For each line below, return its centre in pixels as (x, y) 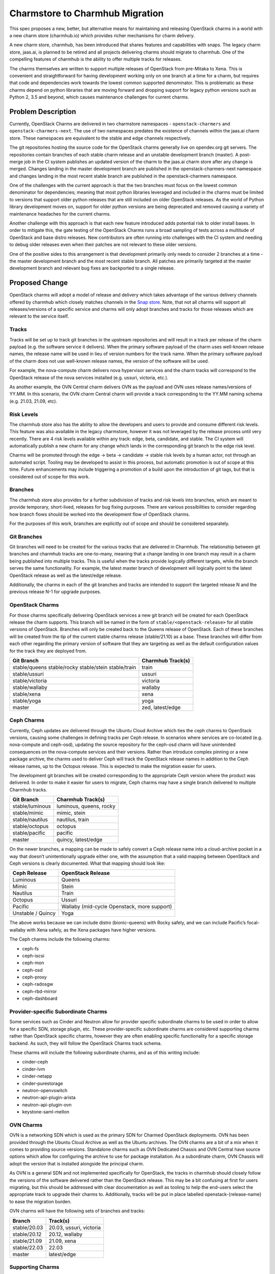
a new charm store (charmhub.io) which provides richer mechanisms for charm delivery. (102, 35)
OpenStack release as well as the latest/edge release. (66, 575)
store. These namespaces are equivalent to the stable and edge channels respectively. (100, 138)
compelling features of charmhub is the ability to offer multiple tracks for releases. (96, 59)
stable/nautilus (30, 819)
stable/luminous (32, 806)
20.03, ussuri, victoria (75, 1227)
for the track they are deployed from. (48, 651)
